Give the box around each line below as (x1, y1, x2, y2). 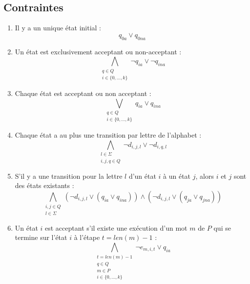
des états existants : (15, 180, 74, 190)
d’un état (128, 170, 156, 181)
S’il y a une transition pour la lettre (15, 170, 123, 181)
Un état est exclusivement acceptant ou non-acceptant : (15, 46, 182, 56)
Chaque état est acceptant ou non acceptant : (15, 88, 151, 98)
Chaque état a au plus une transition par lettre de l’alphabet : (15, 130, 202, 140)
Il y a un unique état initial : (15, 23, 101, 33)
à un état (163, 170, 191, 181)
